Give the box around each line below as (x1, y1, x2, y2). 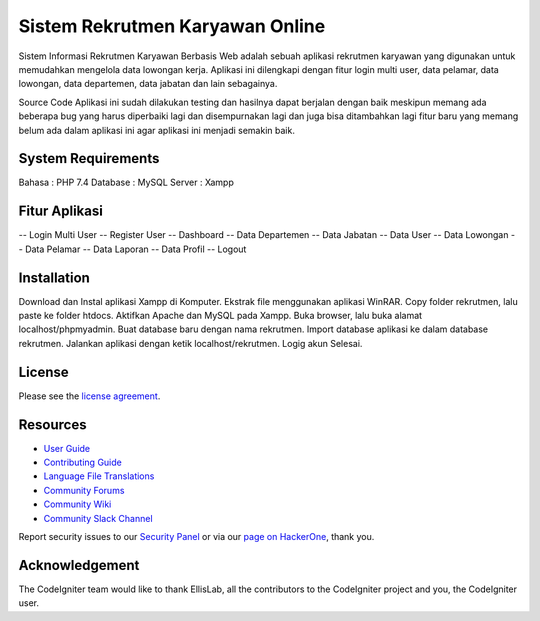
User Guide (43, 442, 91, 454)
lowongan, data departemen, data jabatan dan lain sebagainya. (18, 78, 278, 90)
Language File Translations (43, 470, 155, 482)
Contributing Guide (43, 456, 122, 468)
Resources (18, 416, 87, 433)
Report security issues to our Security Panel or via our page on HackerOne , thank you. (18, 530, 375, 542)
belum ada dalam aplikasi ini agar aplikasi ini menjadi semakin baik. (18, 124, 295, 136)
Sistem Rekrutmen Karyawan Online (18, 15, 326, 37)
